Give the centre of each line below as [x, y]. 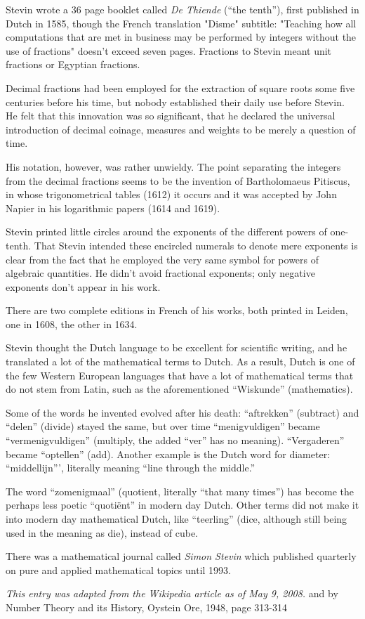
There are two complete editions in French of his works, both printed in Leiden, [177, 310]
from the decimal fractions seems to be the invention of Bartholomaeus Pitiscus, [178, 180]
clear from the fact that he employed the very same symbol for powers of [162, 259]
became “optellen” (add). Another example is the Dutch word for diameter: [168, 454]
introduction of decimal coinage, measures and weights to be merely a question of [181, 129]
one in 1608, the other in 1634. [72, 324]
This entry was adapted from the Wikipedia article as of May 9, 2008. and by [172, 593]
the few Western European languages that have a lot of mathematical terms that [180, 375]
